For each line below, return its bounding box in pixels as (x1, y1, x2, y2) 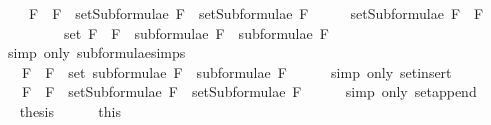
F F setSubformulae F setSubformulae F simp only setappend (21, 81, 477, 102)
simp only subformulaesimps (7, 42, 186, 63)
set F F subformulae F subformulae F (63, 22, 329, 43)
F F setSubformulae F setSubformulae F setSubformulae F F (28, 3, 484, 23)
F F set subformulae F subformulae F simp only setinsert (21, 61, 452, 82)
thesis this (19, 100, 121, 121)
